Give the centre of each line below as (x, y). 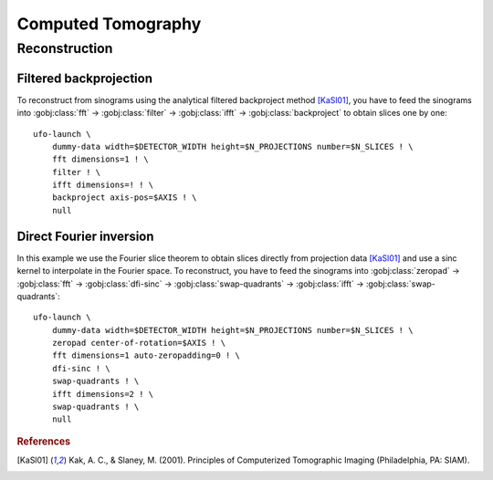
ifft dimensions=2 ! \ (103, 394)
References (44, 441)
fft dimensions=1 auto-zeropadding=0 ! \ (146, 355)
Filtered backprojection (84, 78)
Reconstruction (65, 48)
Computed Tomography (109, 24)
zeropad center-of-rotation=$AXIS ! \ (139, 343)
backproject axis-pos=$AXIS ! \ (124, 198)
